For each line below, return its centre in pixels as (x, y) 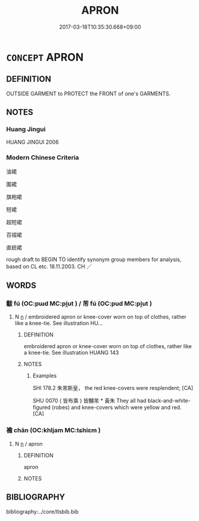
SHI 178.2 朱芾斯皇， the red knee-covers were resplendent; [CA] (113, 388)
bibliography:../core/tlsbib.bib (43, 511)
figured (41, 407)
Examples (45, 376)
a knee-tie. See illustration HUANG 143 (71, 353)
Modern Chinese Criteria (43, 157)
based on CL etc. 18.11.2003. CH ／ (49, 266)
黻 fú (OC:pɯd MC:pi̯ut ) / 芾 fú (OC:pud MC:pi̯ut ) (79, 303)
